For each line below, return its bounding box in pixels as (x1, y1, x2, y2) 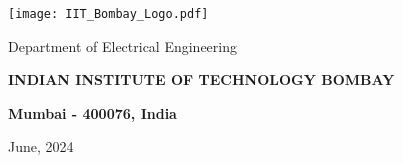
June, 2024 (8, 136, 74, 157)
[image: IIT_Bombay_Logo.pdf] (8, 7, 209, 21)
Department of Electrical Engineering (8, 35, 237, 56)
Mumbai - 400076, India (8, 102, 177, 123)
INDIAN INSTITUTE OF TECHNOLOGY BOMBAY (8, 69, 395, 90)
